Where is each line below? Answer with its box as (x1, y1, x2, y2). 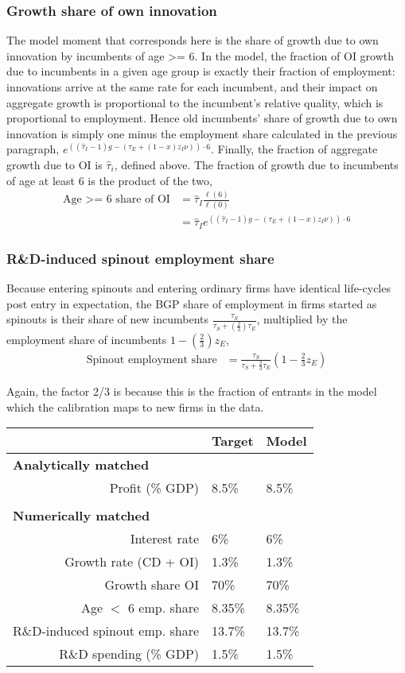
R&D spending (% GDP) (59, 644, 200, 663)
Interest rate (130, 529, 200, 548)
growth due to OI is (6, 156, 103, 172)
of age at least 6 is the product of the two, (6, 172, 212, 188)
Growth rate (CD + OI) (64, 552, 200, 571)
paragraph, (6, 141, 60, 157)
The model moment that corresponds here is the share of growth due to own (6, 32, 379, 48)
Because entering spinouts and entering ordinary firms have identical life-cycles (6, 280, 391, 296)
